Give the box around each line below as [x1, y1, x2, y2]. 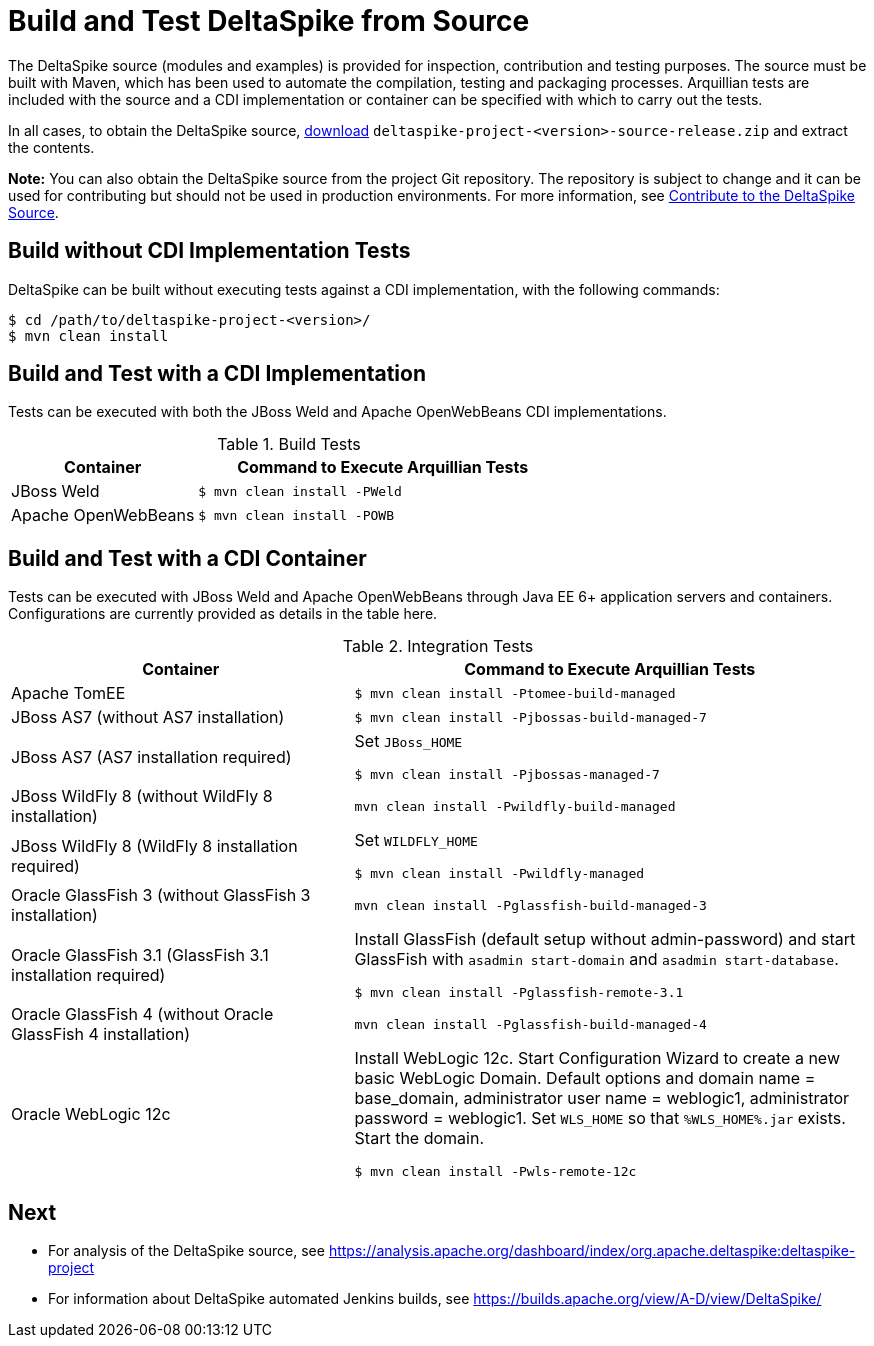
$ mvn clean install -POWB [198, 507, 394, 523]
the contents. [8, 138, 95, 156]
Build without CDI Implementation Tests [8, 238, 411, 264]
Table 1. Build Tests [217, 434, 361, 455]
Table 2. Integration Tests [342, 636, 534, 657]
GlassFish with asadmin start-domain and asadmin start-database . [354, 949, 839, 970]
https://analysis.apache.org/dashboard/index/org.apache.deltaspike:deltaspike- [328, 1242, 856, 1260]
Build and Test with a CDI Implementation [8, 361, 426, 387]
